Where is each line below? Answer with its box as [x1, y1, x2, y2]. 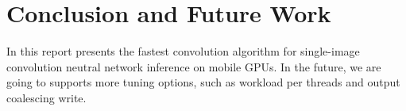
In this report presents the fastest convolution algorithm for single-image [6, 43, 360, 59]
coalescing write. [6, 89, 87, 105]
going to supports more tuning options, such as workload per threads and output [6, 74, 400, 90]
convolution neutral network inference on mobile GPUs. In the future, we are [6, 58, 381, 75]
